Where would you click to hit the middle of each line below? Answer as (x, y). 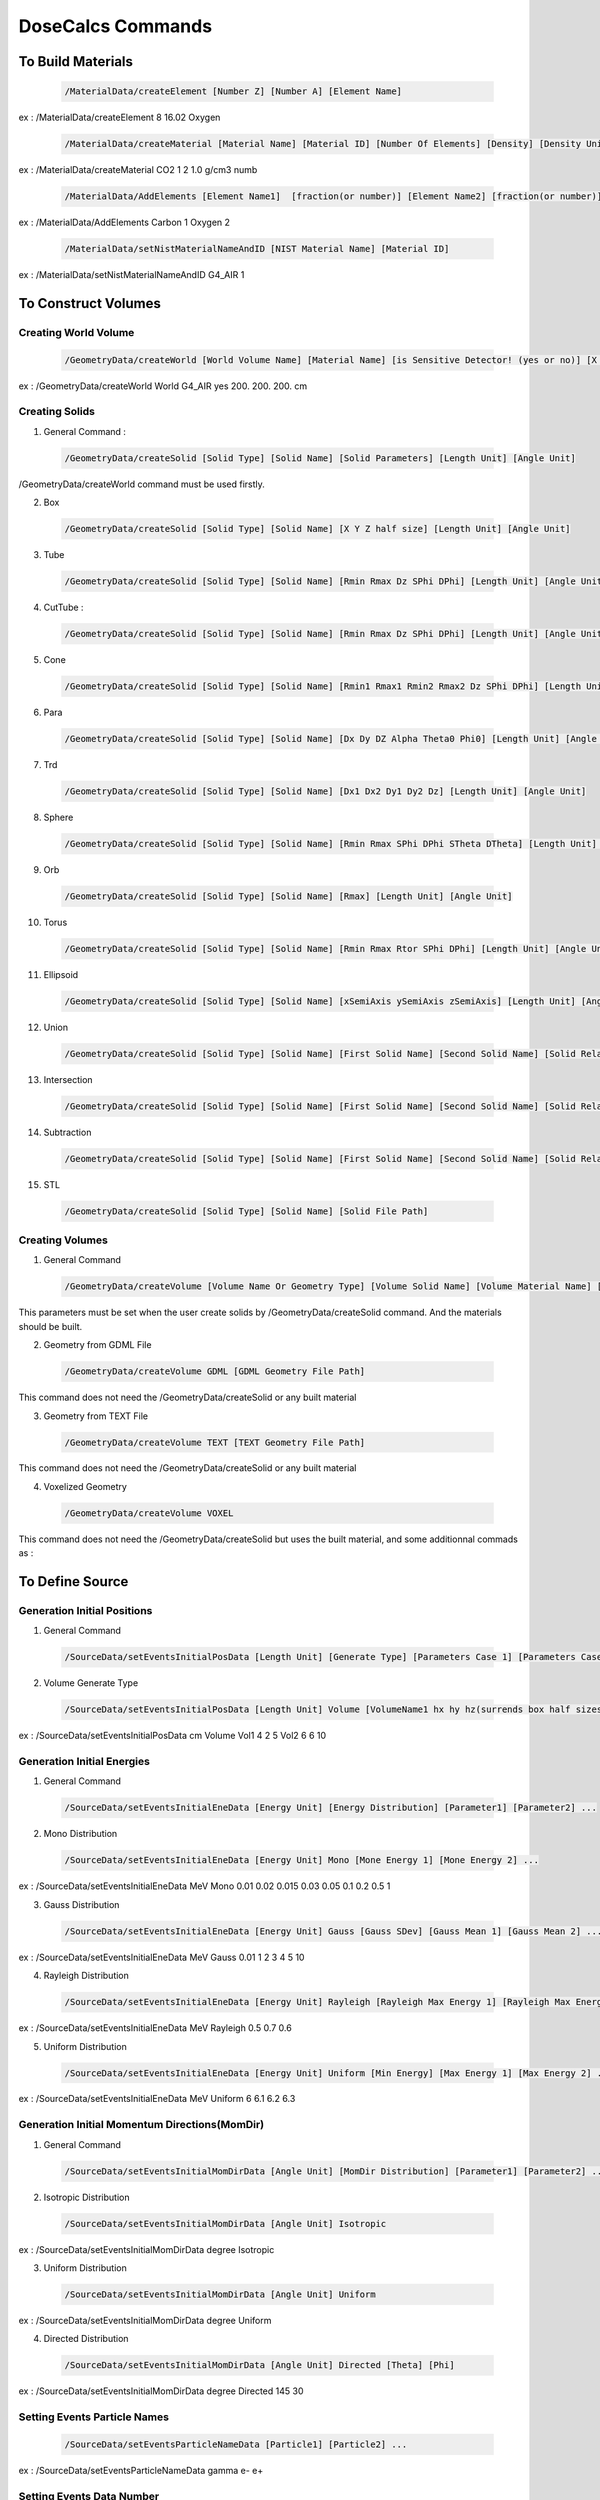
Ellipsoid (61, 974)
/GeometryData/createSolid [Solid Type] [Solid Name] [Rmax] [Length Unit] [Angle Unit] (289, 896)
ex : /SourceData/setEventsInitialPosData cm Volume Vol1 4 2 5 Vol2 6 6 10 (172, 1736)
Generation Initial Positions (85, 1611)
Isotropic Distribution (86, 2197)
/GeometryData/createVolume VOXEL (149, 1513)
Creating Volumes (63, 1240)
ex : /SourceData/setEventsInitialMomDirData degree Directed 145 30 (161, 2391)
